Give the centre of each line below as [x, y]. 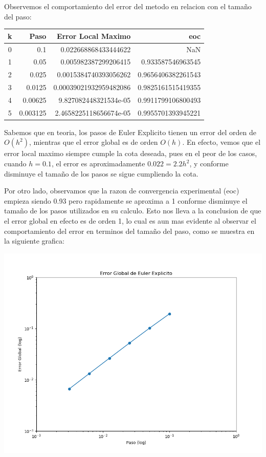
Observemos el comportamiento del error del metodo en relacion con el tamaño [128, 6]
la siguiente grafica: [34, 241]
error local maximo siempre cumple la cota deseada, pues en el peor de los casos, [131, 153]
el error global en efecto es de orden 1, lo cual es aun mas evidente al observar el [130, 221]
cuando [15, 164]
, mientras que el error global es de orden [93, 142]
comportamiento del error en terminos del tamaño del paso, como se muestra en [129, 231]
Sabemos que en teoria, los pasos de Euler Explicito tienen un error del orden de [130, 132]
